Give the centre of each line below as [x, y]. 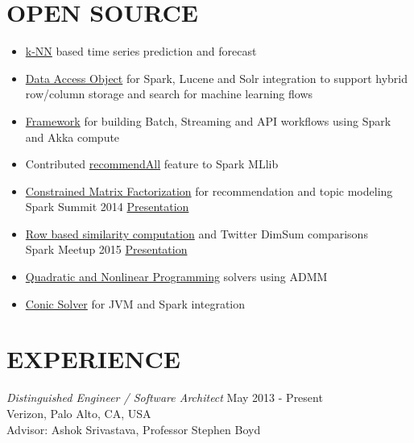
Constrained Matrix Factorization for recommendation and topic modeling [209, 190]
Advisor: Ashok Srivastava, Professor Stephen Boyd [134, 429]
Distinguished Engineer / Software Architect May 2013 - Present [165, 397]
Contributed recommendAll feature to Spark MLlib [152, 164]
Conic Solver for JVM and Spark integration [135, 303]
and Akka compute [72, 137]
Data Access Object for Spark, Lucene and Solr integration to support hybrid [216, 78]
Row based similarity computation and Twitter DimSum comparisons [197, 233]
